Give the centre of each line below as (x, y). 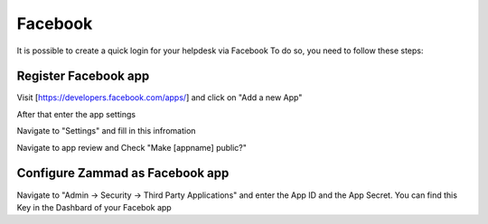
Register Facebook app (83, 76)
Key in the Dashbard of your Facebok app (94, 207)
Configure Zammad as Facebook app (123, 173)
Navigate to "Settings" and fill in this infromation (106, 131)
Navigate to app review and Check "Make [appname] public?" (132, 147)
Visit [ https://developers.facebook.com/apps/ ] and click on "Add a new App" (160, 98)
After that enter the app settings (76, 114)
